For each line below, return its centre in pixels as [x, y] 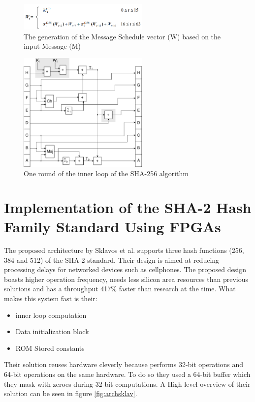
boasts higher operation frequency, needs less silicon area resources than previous [126, 279]
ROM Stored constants [50, 348]
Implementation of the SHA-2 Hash [128, 207]
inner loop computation [51, 315]
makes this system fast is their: [51, 298]
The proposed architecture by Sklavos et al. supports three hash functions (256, [124, 250]
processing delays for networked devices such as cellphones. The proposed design [125, 269]
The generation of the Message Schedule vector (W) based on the [122, 36]
